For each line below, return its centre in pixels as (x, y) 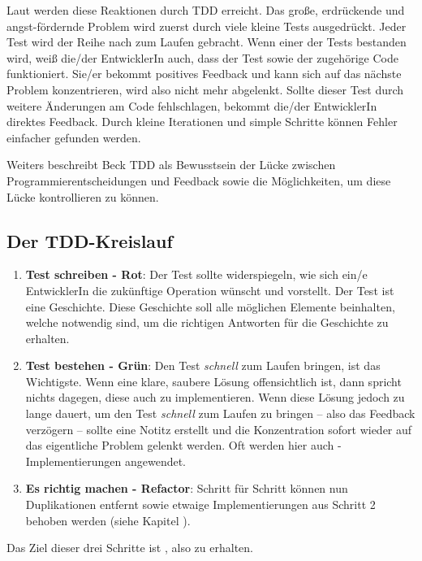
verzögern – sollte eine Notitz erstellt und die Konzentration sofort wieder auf (219, 429)
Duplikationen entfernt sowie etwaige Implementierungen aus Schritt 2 (200, 504)
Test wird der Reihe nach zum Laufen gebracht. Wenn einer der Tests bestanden (207, 42)
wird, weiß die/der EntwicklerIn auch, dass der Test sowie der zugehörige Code (202, 57)
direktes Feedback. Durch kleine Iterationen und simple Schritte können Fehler (202, 122)
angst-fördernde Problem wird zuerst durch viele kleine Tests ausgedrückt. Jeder (207, 26)
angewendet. (155, 461)
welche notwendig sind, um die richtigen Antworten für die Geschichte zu (207, 322)
